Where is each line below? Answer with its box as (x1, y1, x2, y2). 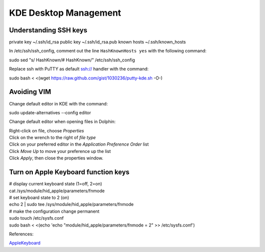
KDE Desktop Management (9, 7, 121, 18)
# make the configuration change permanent (9, 208, 100, 214)
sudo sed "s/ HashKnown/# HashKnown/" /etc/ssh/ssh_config (9, 57, 135, 63)
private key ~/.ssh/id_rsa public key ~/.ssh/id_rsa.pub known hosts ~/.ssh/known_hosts (9, 39, 186, 45)
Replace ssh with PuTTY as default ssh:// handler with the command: (9, 66, 149, 72)
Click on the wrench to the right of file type (9, 135, 96, 141)
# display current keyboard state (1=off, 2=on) (9, 181, 103, 187)
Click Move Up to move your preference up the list (9, 148, 111, 154)
